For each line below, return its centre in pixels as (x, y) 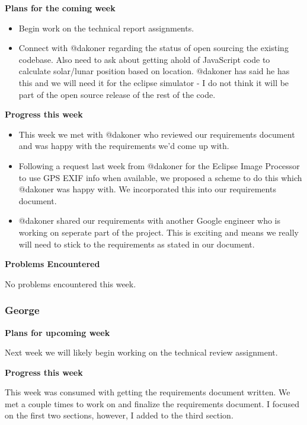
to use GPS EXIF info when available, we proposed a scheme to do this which (160, 177)
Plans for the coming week (60, 8)
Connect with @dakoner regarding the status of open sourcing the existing (153, 48)
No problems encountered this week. (71, 283)
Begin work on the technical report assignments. (106, 28)
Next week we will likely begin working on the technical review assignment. (141, 352)
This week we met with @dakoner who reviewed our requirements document (157, 134)
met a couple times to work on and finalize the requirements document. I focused (152, 403)
